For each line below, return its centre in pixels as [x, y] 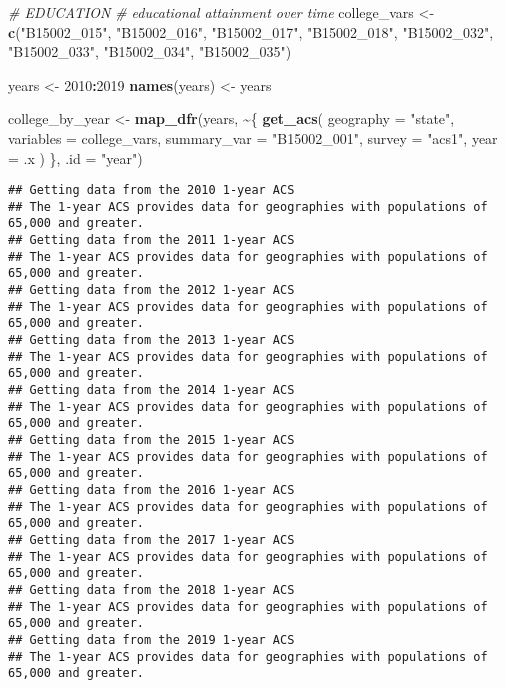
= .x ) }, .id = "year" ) [75, 157]
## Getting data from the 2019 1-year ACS [151, 639]
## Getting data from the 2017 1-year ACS [151, 539]
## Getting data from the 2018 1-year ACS [151, 589]
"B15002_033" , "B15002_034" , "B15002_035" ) [150, 51]
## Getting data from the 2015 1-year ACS [151, 440]
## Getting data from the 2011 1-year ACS [151, 240]
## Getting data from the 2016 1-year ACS [151, 489]
